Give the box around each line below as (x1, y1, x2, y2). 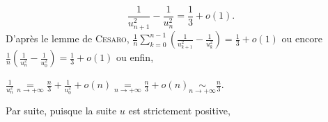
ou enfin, (116, 50, 154, 64)
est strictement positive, (128, 103, 231, 118)
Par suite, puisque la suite (6, 103, 117, 118)
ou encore (281, 31, 322, 46)
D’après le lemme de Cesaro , (6, 31, 130, 46)
